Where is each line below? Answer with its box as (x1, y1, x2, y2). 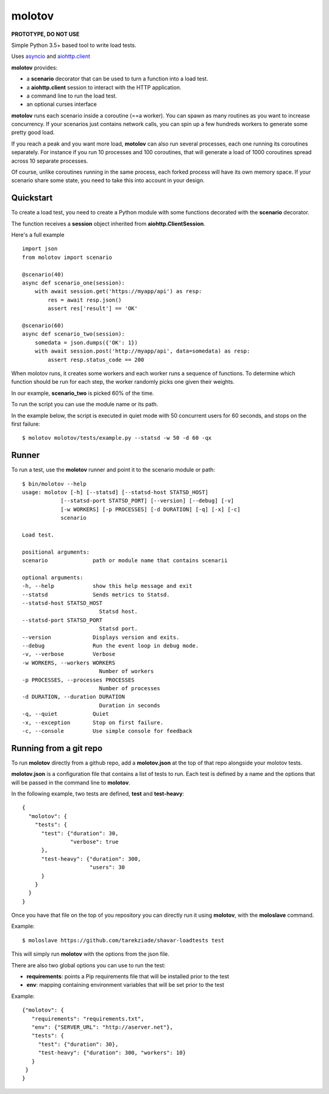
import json (22, 245, 58, 252)
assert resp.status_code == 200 (48, 356, 144, 363)
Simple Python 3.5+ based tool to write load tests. (11, 41, 136, 49)
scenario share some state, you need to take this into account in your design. (11, 177, 205, 184)
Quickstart (11, 192, 53, 203)
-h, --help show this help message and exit (22, 582, 193, 590)
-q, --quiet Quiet (22, 710, 109, 718)
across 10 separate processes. (11, 157, 88, 164)
